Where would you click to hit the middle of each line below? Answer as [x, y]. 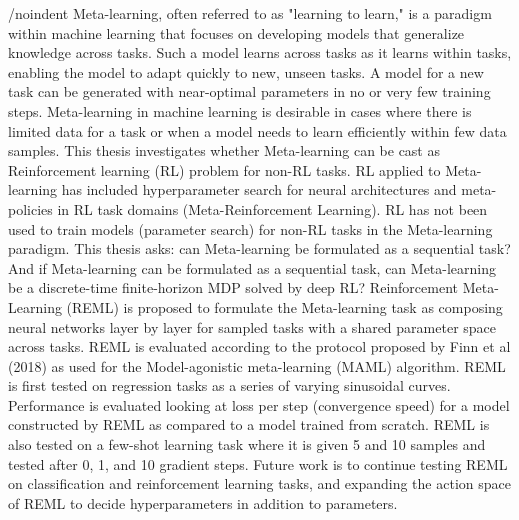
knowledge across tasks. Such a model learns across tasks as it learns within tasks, [260, 52]
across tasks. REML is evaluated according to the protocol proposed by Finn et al [259, 346]
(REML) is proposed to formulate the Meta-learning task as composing [284, 306]
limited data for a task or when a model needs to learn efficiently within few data [257, 130]
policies [30, 208]
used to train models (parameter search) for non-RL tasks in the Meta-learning [250, 228]
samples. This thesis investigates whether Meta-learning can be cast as [224, 150]
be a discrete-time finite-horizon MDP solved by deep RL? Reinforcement [233, 287]
